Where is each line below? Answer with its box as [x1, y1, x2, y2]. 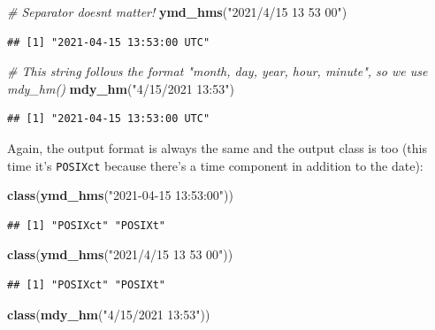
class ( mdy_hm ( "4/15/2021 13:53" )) [7, 304, 210, 323]
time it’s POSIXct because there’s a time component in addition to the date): [7, 156, 424, 174]
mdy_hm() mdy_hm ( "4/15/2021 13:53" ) [7, 79, 234, 97]
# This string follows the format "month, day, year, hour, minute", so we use [7, 62, 428, 81]
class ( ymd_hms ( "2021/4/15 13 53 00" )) [7, 245, 233, 264]
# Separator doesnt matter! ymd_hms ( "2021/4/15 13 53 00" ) [7, 3, 347, 20]
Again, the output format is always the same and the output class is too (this [7, 138, 428, 157]
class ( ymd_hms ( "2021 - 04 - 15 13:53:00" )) [7, 186, 234, 204]
